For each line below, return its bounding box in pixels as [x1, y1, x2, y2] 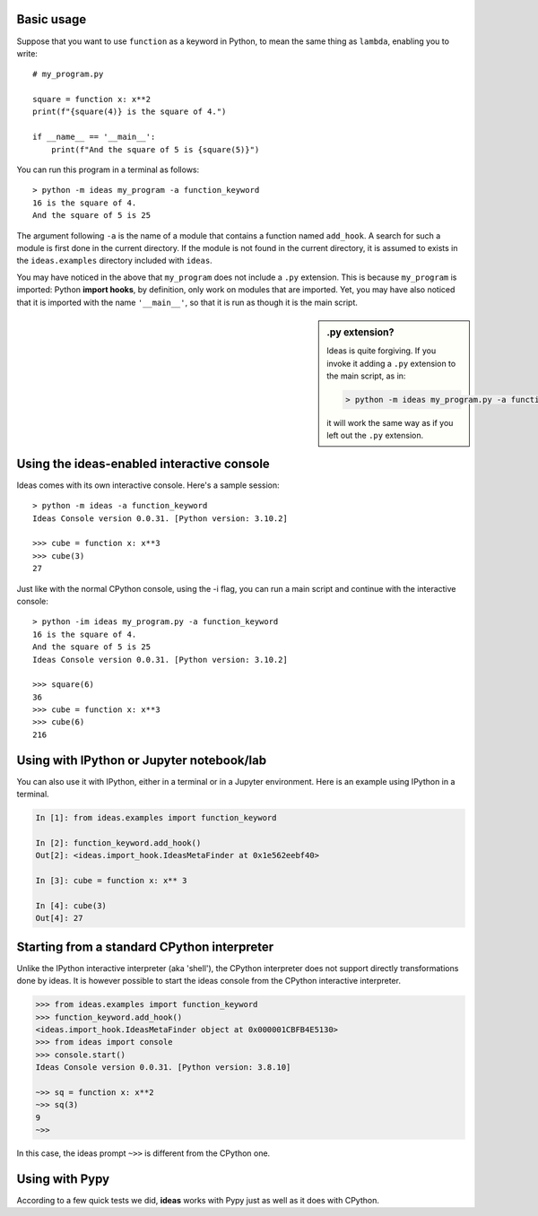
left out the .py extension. [326, 430, 424, 441]
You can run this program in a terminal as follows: [16, 164, 200, 175]
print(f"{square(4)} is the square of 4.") [32, 107, 227, 117]
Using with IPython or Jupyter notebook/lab [16, 752, 267, 768]
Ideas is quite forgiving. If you [326, 345, 437, 356]
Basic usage [16, 12, 87, 27]
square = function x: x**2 [32, 94, 152, 105]
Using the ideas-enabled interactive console [16, 456, 271, 471]
